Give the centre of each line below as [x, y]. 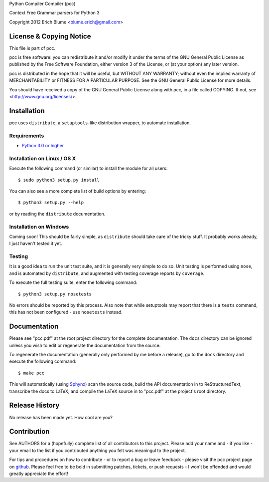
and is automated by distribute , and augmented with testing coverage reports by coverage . [107, 273]
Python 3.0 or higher [43, 146]
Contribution [29, 432]
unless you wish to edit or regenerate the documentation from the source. [85, 345]
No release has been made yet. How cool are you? [61, 417]
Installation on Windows [39, 227]
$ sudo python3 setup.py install [59, 180]
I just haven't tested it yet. [36, 243]
